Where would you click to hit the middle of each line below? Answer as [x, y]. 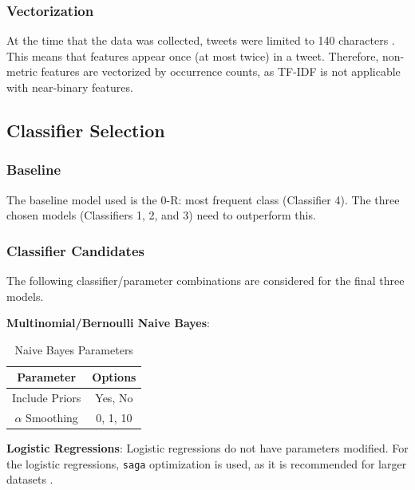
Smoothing [52, 418]
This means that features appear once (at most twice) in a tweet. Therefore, [193, 55]
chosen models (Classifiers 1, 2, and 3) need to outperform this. [161, 215]
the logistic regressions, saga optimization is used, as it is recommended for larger [207, 463]
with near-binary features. [70, 87]
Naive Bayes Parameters [74, 349]
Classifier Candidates [75, 250]
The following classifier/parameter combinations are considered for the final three [206, 280]
